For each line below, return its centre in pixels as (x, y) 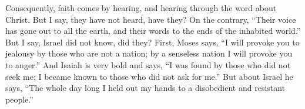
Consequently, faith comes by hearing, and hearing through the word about (141, 8)
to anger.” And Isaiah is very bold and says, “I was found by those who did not (148, 64)
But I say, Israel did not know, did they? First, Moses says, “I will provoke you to (152, 42)
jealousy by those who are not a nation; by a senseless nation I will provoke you (149, 53)
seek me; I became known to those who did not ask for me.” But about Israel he (149, 76)
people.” (19, 99)
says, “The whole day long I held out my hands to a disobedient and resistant (145, 88)
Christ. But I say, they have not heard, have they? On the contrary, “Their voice (151, 19)
